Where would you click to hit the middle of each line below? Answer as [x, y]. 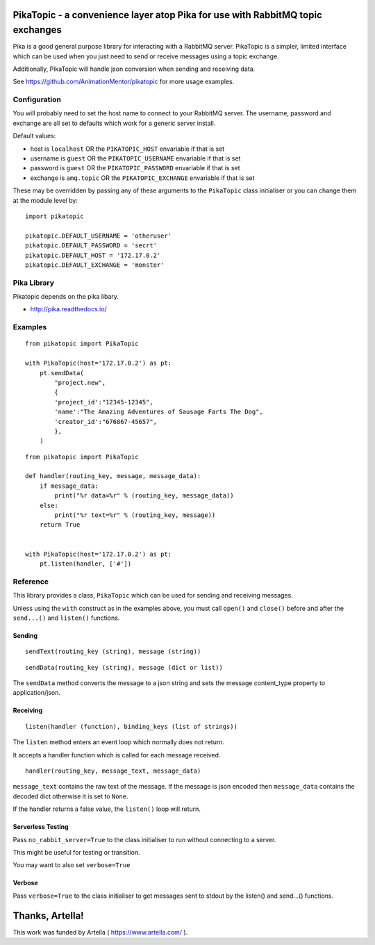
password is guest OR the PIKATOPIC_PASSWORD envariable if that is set [135, 168]
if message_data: [69, 486]
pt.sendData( [61, 373]
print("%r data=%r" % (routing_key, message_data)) [144, 496]
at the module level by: [45, 200]
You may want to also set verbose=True [72, 865]
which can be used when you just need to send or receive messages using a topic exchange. [146, 56]
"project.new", [80, 383]
